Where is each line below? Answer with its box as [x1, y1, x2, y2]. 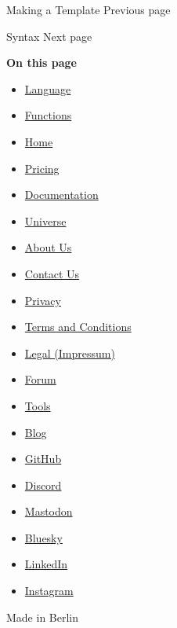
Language [24, 80, 71, 97]
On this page [6, 54, 77, 71]
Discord [24, 476, 62, 493]
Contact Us [24, 265, 80, 281]
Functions [24, 107, 72, 123]
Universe [24, 212, 67, 229]
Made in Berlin [6, 608, 79, 625]
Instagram [24, 582, 74, 599]
